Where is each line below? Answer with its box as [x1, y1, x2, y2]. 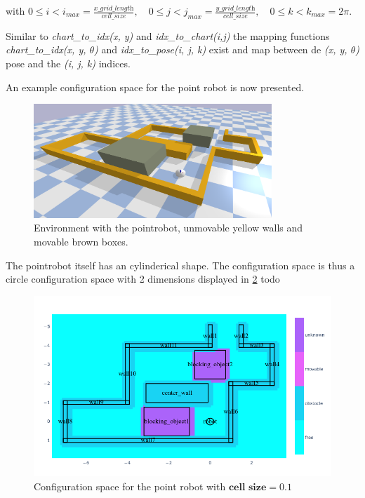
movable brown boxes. [34, 234, 128, 249]
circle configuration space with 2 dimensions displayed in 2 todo [6, 271, 280, 286]
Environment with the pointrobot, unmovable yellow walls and [34, 220, 303, 235]
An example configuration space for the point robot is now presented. [6, 79, 305, 94]
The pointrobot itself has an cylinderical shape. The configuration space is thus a [6, 257, 355, 272]
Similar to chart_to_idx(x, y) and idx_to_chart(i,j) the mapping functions [6, 28, 330, 43]
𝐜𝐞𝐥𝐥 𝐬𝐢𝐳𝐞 [228, 482, 267, 492]
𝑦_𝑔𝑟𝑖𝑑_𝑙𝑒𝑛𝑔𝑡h [215, 4, 255, 12]
